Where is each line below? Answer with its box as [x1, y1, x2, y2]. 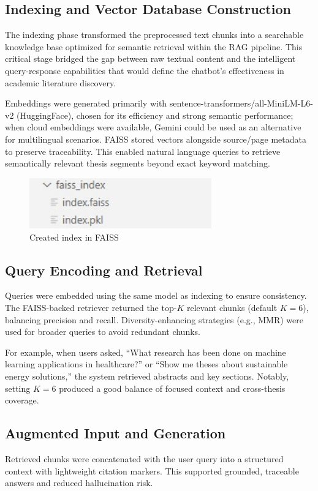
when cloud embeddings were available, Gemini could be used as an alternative [5, 121, 301, 133]
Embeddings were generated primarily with [5, 97, 167, 110]
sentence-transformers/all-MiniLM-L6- [169, 97, 313, 110]
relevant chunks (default [186, 301, 278, 314]
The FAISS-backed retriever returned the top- [5, 301, 177, 314]
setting [5, 381, 31, 394]
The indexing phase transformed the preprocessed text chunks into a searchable [5, 28, 304, 41]
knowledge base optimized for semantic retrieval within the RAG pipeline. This [5, 40, 303, 53]
